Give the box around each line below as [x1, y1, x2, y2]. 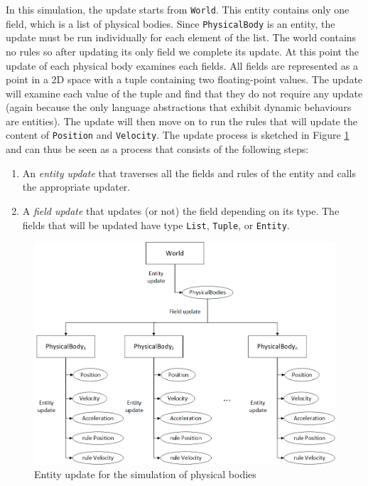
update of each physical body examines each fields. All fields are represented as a [6, 58, 358, 73]
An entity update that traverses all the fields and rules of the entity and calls [22, 165, 357, 180]
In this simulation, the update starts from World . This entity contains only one [6, 2, 350, 16]
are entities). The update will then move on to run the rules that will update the [6, 113, 357, 128]
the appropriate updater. [22, 179, 131, 194]
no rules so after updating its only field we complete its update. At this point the [6, 43, 359, 58]
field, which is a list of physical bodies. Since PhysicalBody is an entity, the [6, 16, 335, 31]
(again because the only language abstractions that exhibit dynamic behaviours [6, 100, 352, 115]
